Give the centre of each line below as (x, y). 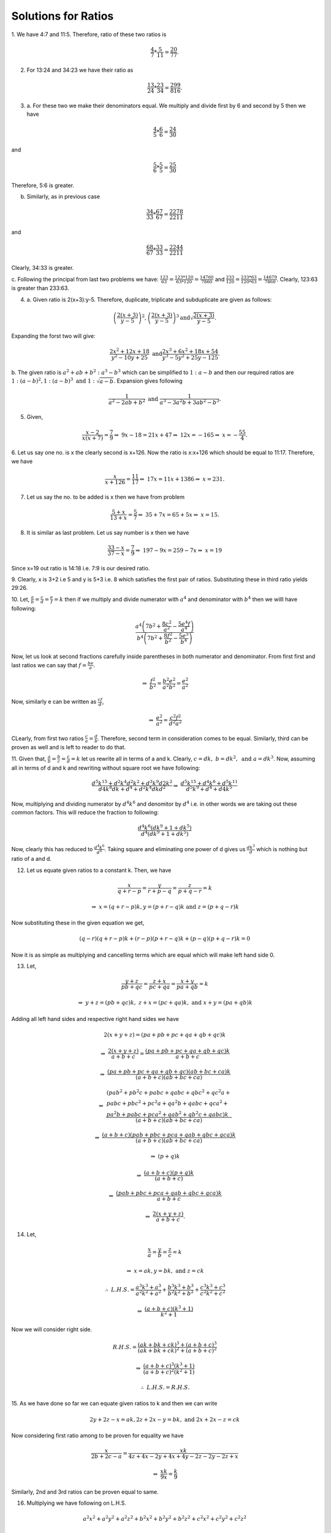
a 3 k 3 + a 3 (149, 1287)
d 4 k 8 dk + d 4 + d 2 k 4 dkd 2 (132, 789)
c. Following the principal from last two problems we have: (85, 279)
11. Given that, (29, 759)
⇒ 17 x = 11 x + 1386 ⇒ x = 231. (182, 479)
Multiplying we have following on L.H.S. (77, 1503)
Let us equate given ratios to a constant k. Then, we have (99, 870)
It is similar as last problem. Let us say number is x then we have (108, 532)
